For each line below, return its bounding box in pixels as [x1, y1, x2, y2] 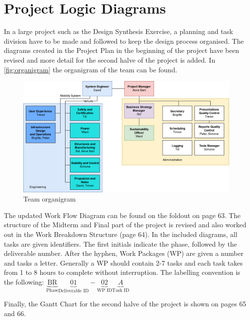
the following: [4, 277, 44, 286]
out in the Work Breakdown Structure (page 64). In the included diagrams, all [4, 229, 237, 239]
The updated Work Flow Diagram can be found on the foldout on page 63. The [4, 210, 241, 220]
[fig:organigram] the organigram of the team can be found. [4, 64, 177, 74]
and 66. [4, 308, 26, 319]
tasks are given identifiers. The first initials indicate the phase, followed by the [4, 238, 237, 249]
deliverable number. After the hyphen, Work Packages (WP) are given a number [4, 248, 244, 258]
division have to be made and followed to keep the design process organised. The [4, 35, 244, 46]
